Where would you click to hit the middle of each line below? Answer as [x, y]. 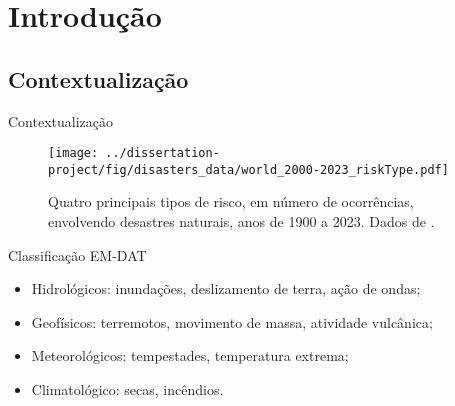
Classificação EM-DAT [77, 254]
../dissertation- [162, 153]
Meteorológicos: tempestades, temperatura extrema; [190, 355]
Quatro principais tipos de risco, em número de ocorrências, [231, 201]
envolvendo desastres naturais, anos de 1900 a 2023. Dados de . [241, 221]
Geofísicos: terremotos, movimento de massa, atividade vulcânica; [232, 321]
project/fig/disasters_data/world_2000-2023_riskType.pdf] [248, 169]
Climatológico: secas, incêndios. [127, 389]
